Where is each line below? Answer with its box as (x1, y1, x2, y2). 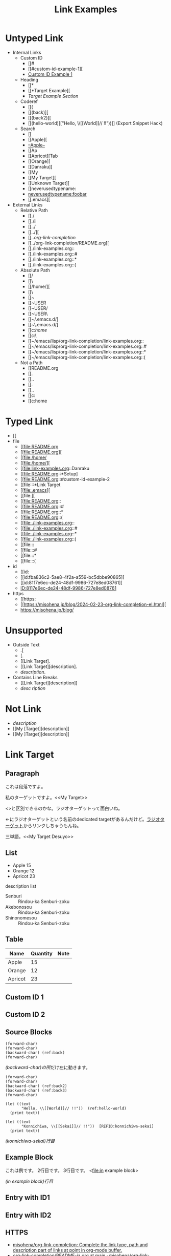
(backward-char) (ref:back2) (5, 1083, 67, 1088)
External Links (12, 201, 43, 208)
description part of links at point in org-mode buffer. (12, 1247, 123, 1253)
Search (20, 125, 36, 132)
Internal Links (12, 49, 42, 55)
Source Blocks (5, 1028, 53, 1036)
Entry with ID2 (5, 1210, 52, 1220)
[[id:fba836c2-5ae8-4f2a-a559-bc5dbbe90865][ (20, 574, 125, 580)
